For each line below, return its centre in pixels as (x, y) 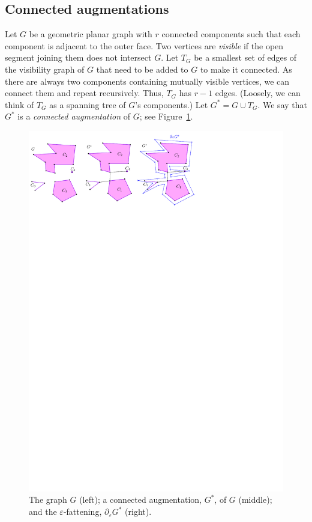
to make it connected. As (246, 69)
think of (19, 104)
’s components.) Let (172, 104)
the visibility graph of (45, 69)
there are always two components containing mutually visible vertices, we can (147, 81)
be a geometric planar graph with (91, 34)
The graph (48, 499)
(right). (138, 511)
